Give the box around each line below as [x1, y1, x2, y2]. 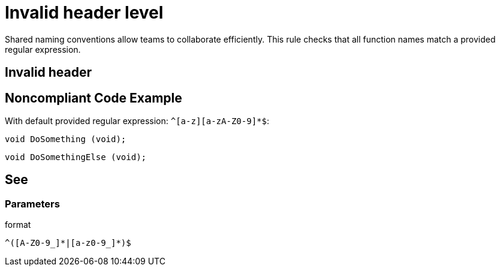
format [5, 219, 31, 230]
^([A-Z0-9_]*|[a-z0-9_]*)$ [5, 238, 131, 248]
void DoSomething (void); [5, 134, 126, 144]
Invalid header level [5, 2, 164, 23]
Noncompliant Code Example [5, 90, 182, 106]
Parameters [5, 197, 60, 210]
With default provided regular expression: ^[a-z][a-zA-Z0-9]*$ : [5, 116, 269, 127]
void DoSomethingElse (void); [5, 152, 147, 162]
